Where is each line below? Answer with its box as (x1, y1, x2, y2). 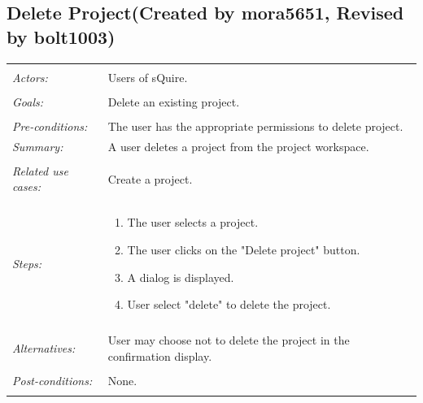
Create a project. (107, 170, 193, 187)
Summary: (12, 137, 63, 154)
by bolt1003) (7, 24, 116, 49)
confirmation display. (107, 347, 212, 364)
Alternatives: (12, 340, 76, 357)
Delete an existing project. (107, 93, 240, 110)
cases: (12, 178, 41, 195)
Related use (12, 162, 68, 179)
